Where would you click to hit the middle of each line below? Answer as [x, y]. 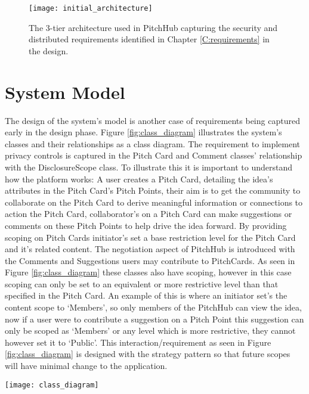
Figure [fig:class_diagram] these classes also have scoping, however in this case [148, 272]
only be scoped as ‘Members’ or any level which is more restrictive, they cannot [150, 331]
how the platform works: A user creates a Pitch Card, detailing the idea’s [139, 179]
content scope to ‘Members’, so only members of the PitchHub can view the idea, [153, 307]
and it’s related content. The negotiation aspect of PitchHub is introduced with [150, 249]
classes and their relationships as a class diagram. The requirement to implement [153, 143]
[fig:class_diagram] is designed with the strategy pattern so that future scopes [148, 354]
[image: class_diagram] [52, 385]
